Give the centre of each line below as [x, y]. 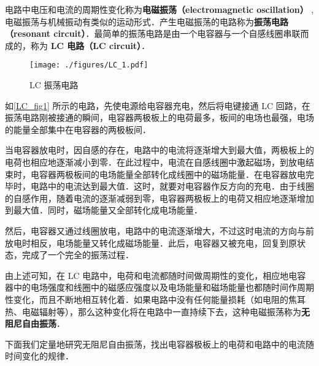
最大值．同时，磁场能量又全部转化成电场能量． [108, 210]
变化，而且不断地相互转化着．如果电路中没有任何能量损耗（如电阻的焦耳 [159, 299]
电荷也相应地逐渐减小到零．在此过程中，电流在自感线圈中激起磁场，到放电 [155, 162]
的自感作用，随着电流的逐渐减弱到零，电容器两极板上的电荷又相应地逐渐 [151, 198]
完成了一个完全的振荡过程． [78, 255]
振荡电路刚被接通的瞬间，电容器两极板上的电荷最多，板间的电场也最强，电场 [159, 117]
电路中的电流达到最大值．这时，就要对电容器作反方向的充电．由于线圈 [172, 186]
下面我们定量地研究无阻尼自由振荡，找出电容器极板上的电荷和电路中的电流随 [159, 344]
